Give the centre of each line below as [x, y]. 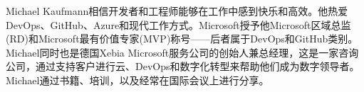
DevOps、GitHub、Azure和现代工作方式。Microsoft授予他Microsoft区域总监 [178, 24]
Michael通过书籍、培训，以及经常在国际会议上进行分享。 [137, 80]
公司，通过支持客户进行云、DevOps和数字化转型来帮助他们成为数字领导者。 [183, 66]
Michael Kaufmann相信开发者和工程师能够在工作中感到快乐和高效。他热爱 [177, 11]
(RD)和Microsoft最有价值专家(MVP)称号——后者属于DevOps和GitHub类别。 [182, 39]
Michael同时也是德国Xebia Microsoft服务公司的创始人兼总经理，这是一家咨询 [182, 52]
